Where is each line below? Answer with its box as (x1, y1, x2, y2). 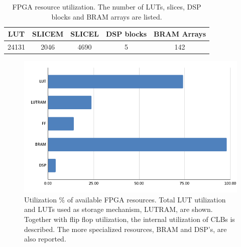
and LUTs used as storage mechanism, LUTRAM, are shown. (24, 204, 213, 214)
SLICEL (70, 29, 99, 39)
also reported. (24, 233, 66, 244)
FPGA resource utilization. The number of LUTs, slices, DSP (12, 2, 201, 12)
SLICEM (32, 29, 64, 39)
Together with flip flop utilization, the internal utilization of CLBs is (24, 214, 235, 224)
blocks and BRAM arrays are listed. (51, 11, 162, 22)
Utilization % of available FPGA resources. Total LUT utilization (24, 194, 226, 204)
